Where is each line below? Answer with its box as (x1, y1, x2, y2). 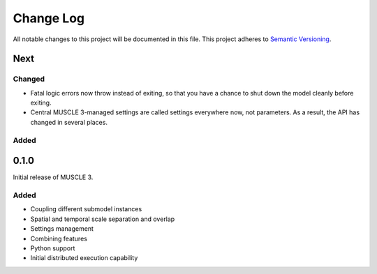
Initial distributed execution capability (30, 254, 138, 262)
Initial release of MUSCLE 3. (13, 173, 94, 181)
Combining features (30, 234, 87, 243)
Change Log (13, 10, 85, 26)
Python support (30, 244, 75, 252)
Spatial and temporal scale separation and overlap (30, 215, 175, 223)
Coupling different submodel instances (30, 205, 142, 213)
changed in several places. (30, 118, 108, 126)
